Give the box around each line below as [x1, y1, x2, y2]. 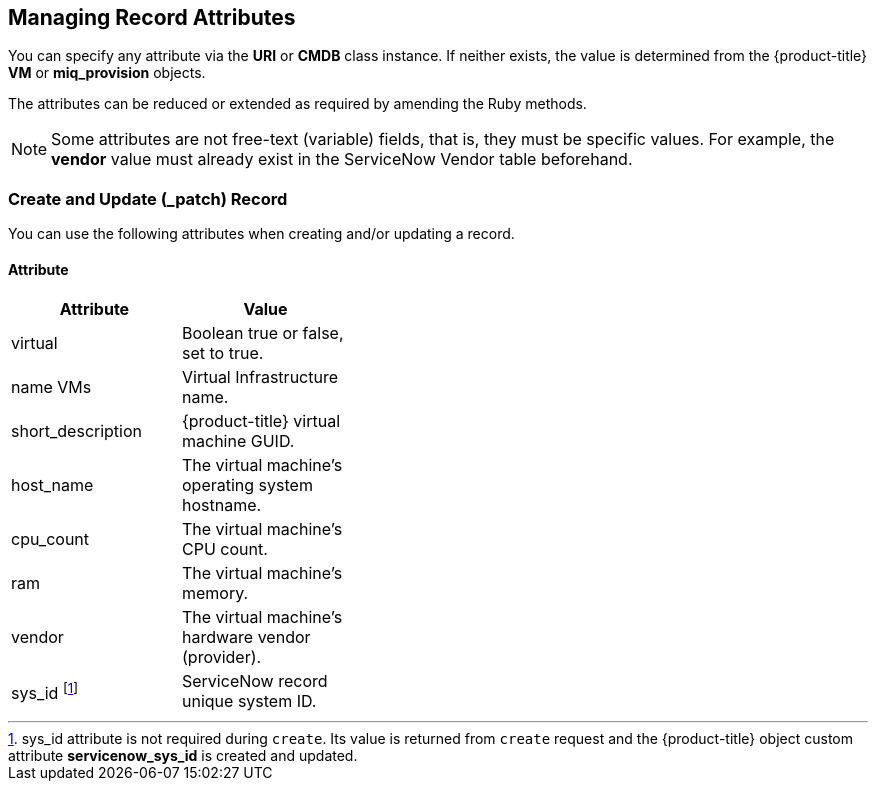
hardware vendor [182, 627, 311, 648]
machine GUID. [182, 431, 295, 452]
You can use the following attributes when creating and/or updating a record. [8, 225, 515, 243]
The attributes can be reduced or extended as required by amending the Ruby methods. [8, 95, 587, 113]
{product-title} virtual [182, 411, 341, 432]
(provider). [182, 647, 262, 668]
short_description [11, 421, 143, 442]
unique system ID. [182, 691, 317, 712]
